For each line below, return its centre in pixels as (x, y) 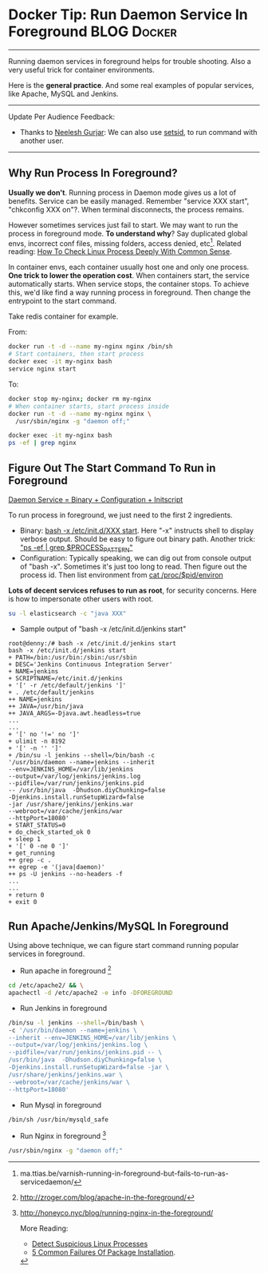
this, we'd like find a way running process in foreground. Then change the (130, 292)
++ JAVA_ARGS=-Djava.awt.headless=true (75, 713)
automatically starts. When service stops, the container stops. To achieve (129, 284)
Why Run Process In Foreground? (93, 173)
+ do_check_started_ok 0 (49, 832)
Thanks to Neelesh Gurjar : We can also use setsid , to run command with (138, 132)
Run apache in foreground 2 (65, 970)
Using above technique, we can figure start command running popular (124, 946)
